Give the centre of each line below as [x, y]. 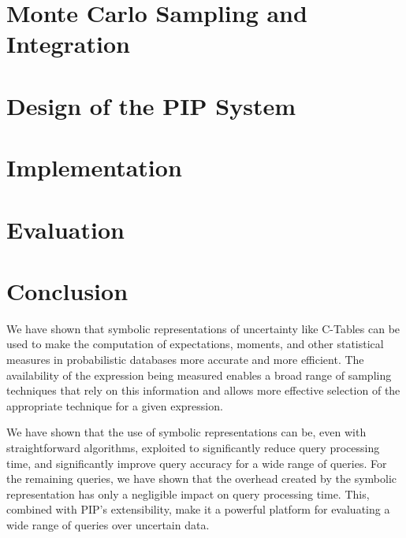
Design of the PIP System [151, 105]
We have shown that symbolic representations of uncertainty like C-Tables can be [203, 328]
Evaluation [65, 229]
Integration [68, 44]
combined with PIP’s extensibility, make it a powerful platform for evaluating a [198, 509]
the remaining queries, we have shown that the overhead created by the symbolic [202, 479]
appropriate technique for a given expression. [115, 405]
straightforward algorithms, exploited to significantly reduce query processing [193, 447]
